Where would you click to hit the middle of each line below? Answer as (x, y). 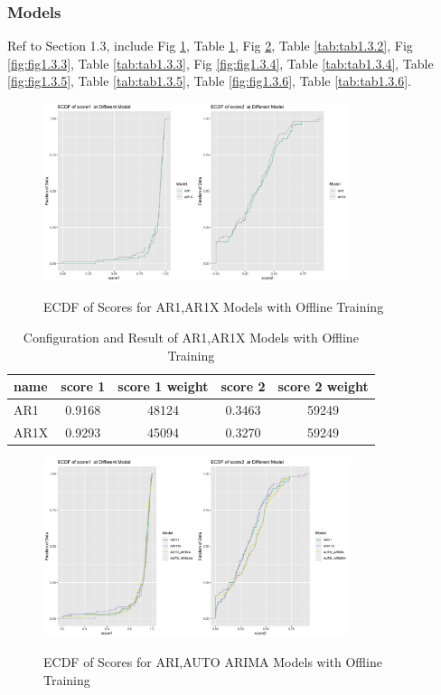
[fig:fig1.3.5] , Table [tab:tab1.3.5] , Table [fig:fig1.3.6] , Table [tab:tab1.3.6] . (209, 81)
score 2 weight (323, 386)
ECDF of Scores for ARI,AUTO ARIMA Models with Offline (213, 662)
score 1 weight (163, 386)
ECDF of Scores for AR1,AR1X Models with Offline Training (214, 307)
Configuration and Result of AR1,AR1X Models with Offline (191, 337)
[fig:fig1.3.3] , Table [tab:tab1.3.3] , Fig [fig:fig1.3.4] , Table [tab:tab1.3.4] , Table (220, 63)
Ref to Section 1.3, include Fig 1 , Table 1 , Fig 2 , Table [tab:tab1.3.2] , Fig (210, 46)
